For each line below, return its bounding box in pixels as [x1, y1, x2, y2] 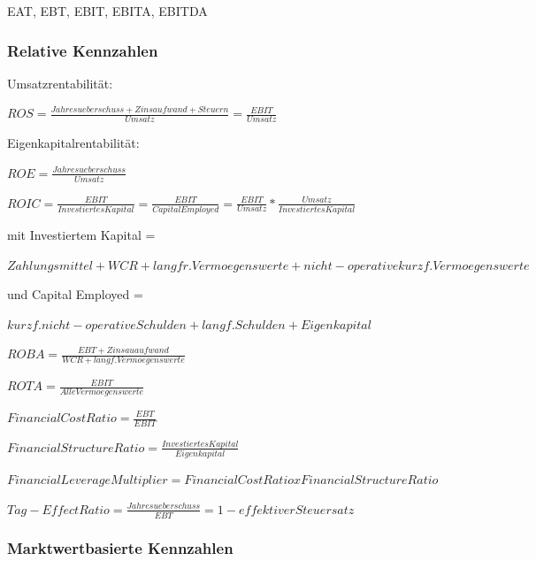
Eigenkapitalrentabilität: [7, 134, 140, 152]
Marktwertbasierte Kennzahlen [7, 537, 234, 559]
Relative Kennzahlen [7, 39, 158, 61]
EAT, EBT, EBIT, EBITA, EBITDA [7, 2, 208, 19]
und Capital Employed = [7, 285, 143, 304]
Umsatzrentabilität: [7, 73, 113, 92]
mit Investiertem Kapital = [7, 225, 156, 243]
